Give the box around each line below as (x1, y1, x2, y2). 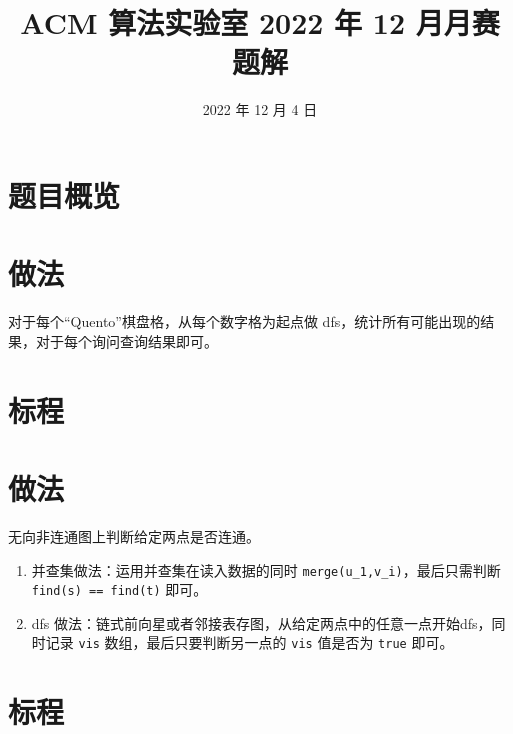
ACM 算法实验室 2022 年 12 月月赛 (20, 2, 500, 43)
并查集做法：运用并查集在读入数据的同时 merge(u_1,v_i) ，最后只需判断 (31, 559, 501, 580)
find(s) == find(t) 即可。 (31, 579, 208, 600)
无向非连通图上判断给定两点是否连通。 (8, 525, 260, 546)
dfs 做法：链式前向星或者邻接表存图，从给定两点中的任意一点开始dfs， (31, 612, 492, 633)
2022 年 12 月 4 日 (202, 99, 318, 120)
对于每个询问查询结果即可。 (35, 330, 218, 351)
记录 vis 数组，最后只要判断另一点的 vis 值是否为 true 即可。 (45, 632, 454, 653)
